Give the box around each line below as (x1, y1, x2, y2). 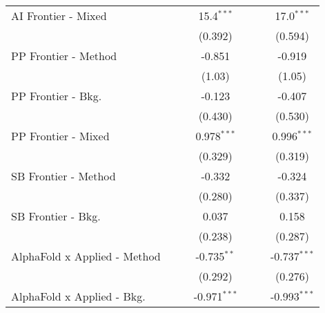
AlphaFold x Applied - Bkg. (11, 288, 146, 304)
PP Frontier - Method (11, 48, 117, 64)
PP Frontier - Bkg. (11, 88, 102, 104)
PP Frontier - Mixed (11, 128, 110, 144)
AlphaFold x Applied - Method (11, 248, 161, 264)
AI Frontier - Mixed (11, 8, 107, 23)
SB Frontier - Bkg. (11, 208, 101, 224)
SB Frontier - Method (11, 168, 116, 184)
